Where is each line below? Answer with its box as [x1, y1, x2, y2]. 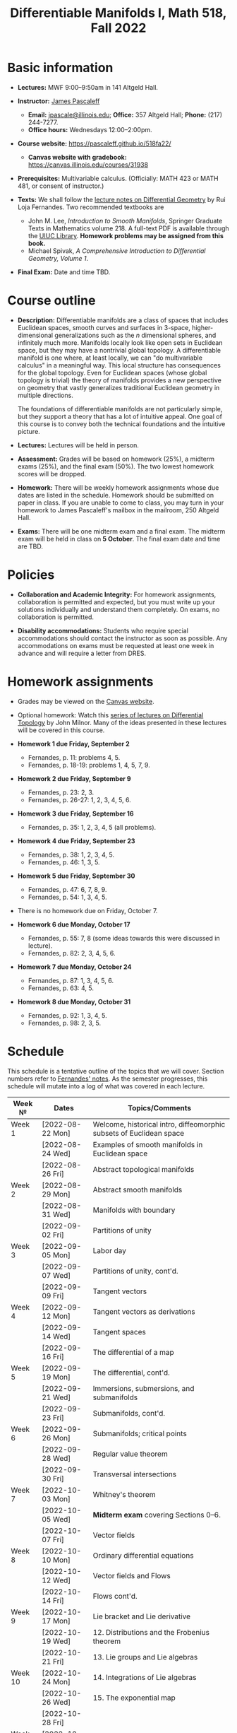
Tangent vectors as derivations [92, 1306, 195, 1316]
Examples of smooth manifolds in [92, 1139, 203, 1149]
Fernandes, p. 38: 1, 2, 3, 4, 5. [28, 850, 115, 859]
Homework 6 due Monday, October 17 [17, 920, 130, 929]
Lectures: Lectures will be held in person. [17, 440, 140, 450]
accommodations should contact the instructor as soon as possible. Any [17, 634, 228, 642]
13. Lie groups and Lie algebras [92, 1652, 198, 1662]
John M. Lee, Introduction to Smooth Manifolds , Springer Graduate [28, 216, 223, 225]
